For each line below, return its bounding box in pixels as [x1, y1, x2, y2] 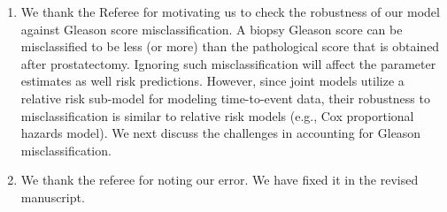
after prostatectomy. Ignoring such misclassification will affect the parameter [20, 54, 436, 72]
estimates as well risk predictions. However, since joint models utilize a [20, 72, 405, 90]
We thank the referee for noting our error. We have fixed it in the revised [20, 170, 419, 189]
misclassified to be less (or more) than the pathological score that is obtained [20, 37, 440, 56]
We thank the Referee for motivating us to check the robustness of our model [20, 3, 440, 20]
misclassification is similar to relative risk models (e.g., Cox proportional [20, 106, 414, 125]
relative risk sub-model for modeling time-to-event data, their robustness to [20, 88, 430, 107]
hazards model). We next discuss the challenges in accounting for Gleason [20, 124, 421, 142]
